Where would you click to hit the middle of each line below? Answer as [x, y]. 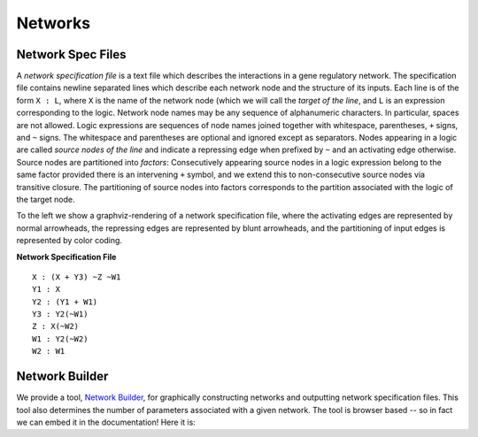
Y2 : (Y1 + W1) [65, 302]
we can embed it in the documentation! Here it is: [106, 422]
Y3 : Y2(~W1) [60, 314]
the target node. [46, 199]
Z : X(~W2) [56, 326]
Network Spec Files [71, 54]
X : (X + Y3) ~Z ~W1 [77, 277]
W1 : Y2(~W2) [60, 339]
